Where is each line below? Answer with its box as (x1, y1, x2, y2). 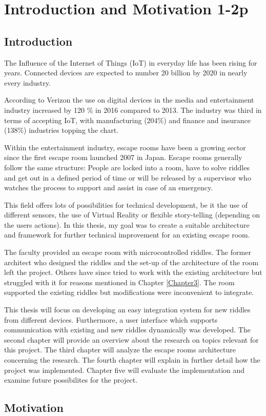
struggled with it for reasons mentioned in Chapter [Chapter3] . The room (4, 276, 235, 287)
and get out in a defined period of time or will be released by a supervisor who (4, 172, 251, 183)
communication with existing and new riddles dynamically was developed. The (4, 324, 251, 335)
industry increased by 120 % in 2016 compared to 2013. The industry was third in (4, 104, 262, 115)
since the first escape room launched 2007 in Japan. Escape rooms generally (4, 152, 242, 163)
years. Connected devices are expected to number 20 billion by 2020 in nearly (4, 67, 248, 78)
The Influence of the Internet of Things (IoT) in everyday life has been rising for (4, 57, 257, 68)
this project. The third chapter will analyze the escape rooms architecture (4, 344, 236, 355)
